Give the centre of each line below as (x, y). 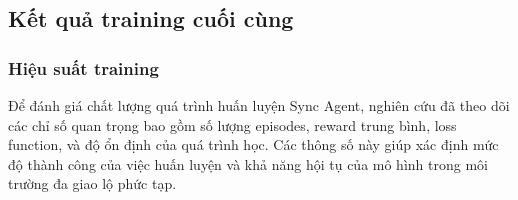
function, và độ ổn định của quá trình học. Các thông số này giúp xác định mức (253, 144)
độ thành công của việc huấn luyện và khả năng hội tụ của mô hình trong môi (248, 163)
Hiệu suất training (83, 67)
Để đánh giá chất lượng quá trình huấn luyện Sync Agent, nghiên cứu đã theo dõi (259, 105)
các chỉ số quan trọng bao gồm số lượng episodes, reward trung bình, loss (232, 124)
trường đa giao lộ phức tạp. (92, 183)
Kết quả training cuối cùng (151, 18)
